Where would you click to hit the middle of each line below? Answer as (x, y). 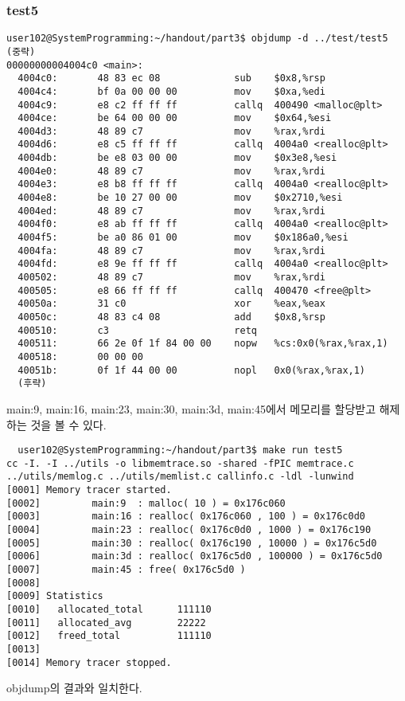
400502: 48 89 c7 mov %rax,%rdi (171, 278)
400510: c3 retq (137, 330)
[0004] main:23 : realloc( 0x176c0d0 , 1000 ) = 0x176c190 (189, 530)
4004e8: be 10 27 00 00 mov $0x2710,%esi (180, 198)
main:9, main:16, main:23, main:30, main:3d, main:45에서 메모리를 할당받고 (191, 408)
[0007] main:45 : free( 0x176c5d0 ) (126, 570)
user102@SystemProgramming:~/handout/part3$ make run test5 (180, 450)
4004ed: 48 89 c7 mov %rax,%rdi (171, 211)
